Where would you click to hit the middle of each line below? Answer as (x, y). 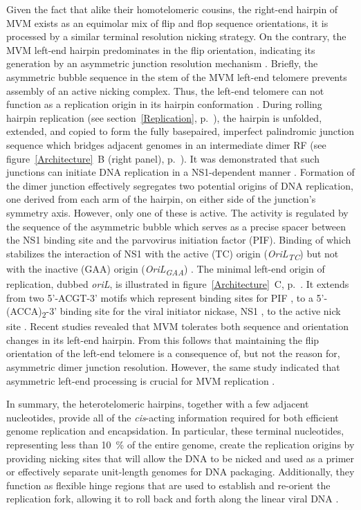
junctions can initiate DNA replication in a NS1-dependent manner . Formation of (180, 172)
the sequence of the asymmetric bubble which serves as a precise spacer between (176, 226)
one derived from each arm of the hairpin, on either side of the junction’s (161, 199)
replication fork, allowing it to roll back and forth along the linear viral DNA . (173, 499)
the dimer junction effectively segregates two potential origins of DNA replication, (180, 185)
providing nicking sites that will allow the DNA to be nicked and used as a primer (180, 458)
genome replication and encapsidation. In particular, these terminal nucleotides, (175, 431)
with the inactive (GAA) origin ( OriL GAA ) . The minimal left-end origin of (166, 269)
